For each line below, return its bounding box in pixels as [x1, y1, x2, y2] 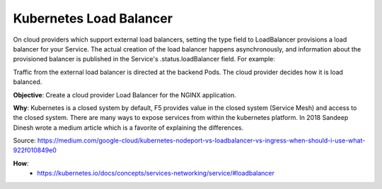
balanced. [13, 78, 42, 86]
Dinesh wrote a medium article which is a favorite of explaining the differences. [13, 123, 244, 132]
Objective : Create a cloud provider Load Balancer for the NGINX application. [13, 90, 236, 99]
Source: [13, 136, 36, 145]
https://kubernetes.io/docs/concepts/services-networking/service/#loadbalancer [37, 169, 275, 178]
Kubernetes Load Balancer [13, 11, 173, 26]
